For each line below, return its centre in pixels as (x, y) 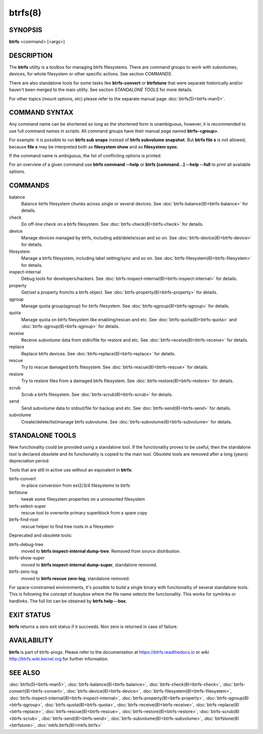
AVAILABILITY (31, 640)
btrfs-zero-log (23, 571)
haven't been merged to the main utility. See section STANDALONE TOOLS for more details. (101, 90)
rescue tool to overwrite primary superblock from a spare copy (84, 513)
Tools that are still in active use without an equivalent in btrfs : (71, 470)
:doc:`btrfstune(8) (221, 718)
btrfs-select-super (28, 506)
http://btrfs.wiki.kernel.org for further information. (59, 659)
